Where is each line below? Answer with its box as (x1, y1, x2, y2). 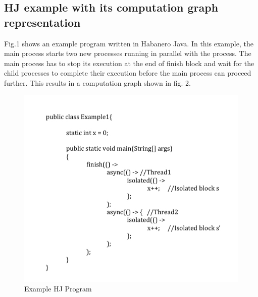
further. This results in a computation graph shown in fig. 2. (4, 77, 191, 88)
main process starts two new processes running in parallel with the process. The (4, 48, 251, 58)
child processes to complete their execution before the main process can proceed (4, 68, 251, 78)
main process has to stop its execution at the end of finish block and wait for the (4, 57, 254, 68)
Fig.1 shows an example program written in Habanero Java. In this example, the (4, 38, 253, 48)
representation (4, 14, 81, 30)
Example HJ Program (24, 283, 92, 294)
